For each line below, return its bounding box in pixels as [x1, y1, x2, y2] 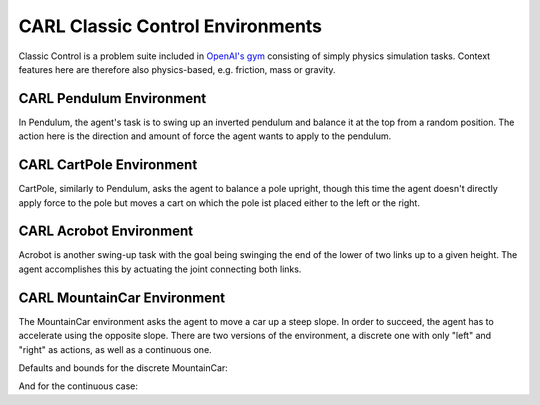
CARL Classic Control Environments [18, 15, 323, 37]
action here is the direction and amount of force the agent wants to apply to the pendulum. [18, 130, 392, 142]
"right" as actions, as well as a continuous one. [18, 343, 212, 355]
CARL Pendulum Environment [18, 90, 207, 107]
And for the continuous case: [18, 380, 139, 392]
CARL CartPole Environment [18, 156, 198, 174]
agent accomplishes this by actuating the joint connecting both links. [18, 263, 302, 275]
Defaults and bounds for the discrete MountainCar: [18, 361, 229, 374]
